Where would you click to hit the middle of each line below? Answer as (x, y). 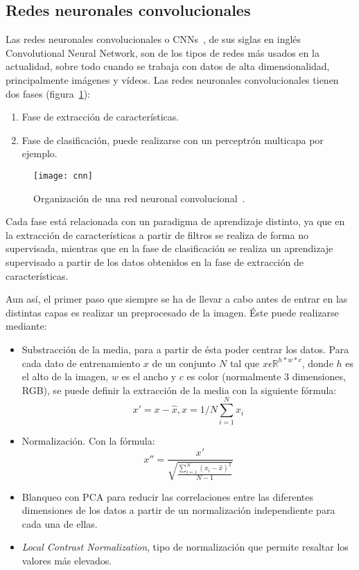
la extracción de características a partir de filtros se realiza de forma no (157, 234)
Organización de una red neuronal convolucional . (139, 198)
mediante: (26, 326)
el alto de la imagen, (65, 376)
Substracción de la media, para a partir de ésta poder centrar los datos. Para (185, 349)
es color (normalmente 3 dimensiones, (266, 376)
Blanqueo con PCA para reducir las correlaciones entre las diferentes (167, 496)
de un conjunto (184, 363)
